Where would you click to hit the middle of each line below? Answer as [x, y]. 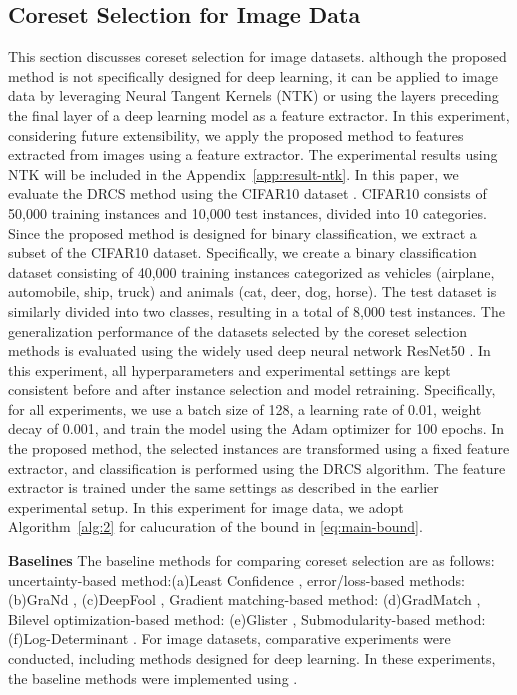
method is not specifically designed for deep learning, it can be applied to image [253, 75]
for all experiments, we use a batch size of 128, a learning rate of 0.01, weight [245, 408]
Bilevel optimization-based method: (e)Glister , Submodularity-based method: [247, 618]
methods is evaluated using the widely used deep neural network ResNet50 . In [249, 350]
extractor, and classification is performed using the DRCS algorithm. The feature [257, 467]
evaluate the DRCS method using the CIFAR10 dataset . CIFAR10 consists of [247, 193]
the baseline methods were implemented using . [153, 677]
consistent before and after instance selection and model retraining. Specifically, [252, 389]
